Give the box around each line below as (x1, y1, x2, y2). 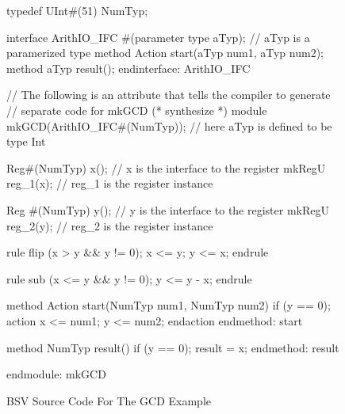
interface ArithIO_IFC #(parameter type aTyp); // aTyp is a (6, 28, 310, 45)
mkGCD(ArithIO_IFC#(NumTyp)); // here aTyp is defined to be (6, 117, 332, 134)
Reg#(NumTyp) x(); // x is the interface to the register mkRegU (6, 159, 326, 176)
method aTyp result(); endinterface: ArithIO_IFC (6, 59, 251, 76)
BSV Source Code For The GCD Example (6, 392, 212, 408)
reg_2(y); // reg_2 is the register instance (6, 217, 213, 234)
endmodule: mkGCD (6, 366, 106, 382)
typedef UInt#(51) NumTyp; (6, 2, 148, 18)
